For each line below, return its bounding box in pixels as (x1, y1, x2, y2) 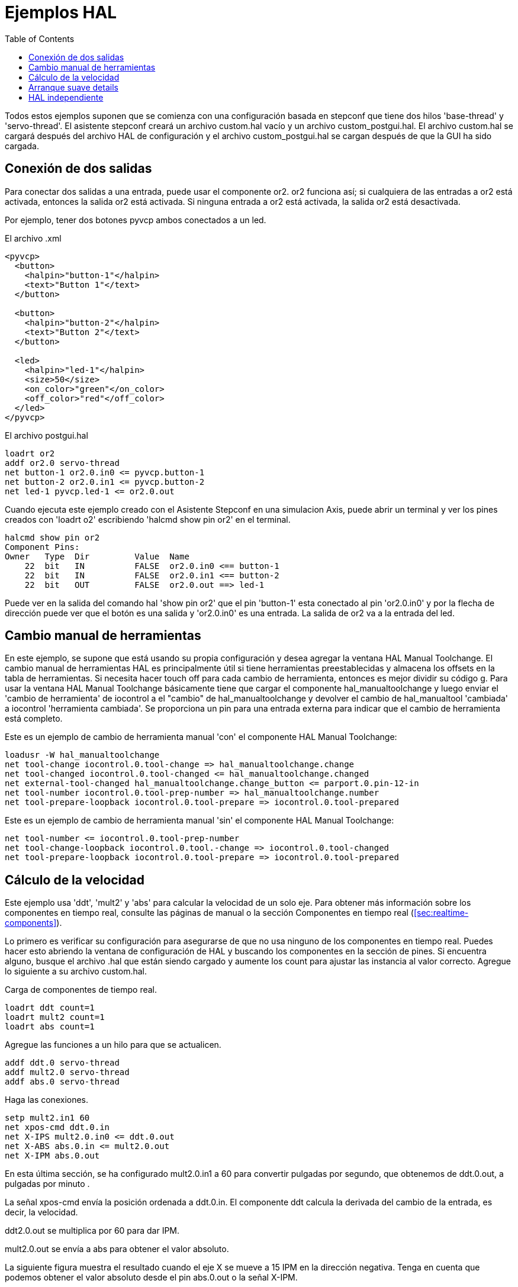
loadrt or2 (5, 448, 55, 458)
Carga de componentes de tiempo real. (5, 984, 157, 995)
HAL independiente (28, 92, 104, 102)
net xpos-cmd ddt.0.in (5, 1122, 110, 1132)
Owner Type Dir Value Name (5, 551, 189, 561)
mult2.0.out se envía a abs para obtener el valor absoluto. (5, 1244, 229, 1254)
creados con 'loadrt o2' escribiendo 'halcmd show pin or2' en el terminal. (5, 514, 291, 525)
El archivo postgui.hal (5, 430, 88, 440)
